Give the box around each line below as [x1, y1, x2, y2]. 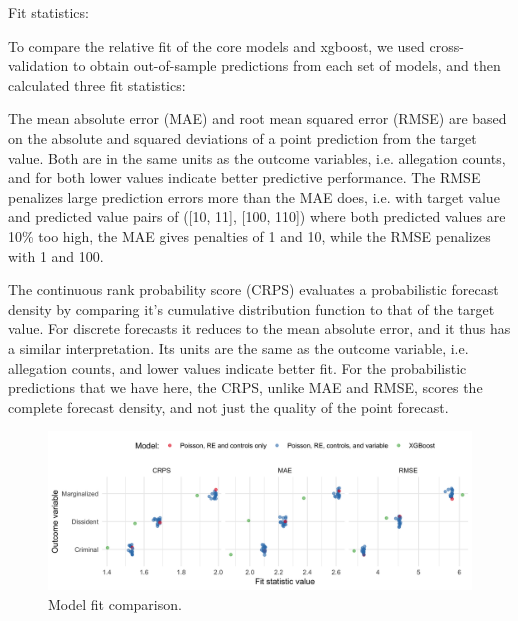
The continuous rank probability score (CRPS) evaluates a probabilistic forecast [8, 279, 499, 300]
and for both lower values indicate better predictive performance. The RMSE [8, 167, 481, 188]
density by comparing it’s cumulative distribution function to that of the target [8, 298, 495, 319]
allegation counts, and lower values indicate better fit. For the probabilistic [8, 357, 467, 378]
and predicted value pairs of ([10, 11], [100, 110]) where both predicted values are [8, 206, 506, 227]
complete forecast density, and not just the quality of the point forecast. [8, 396, 449, 417]
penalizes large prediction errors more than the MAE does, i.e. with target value [8, 186, 500, 207]
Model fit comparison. [48, 593, 182, 614]
